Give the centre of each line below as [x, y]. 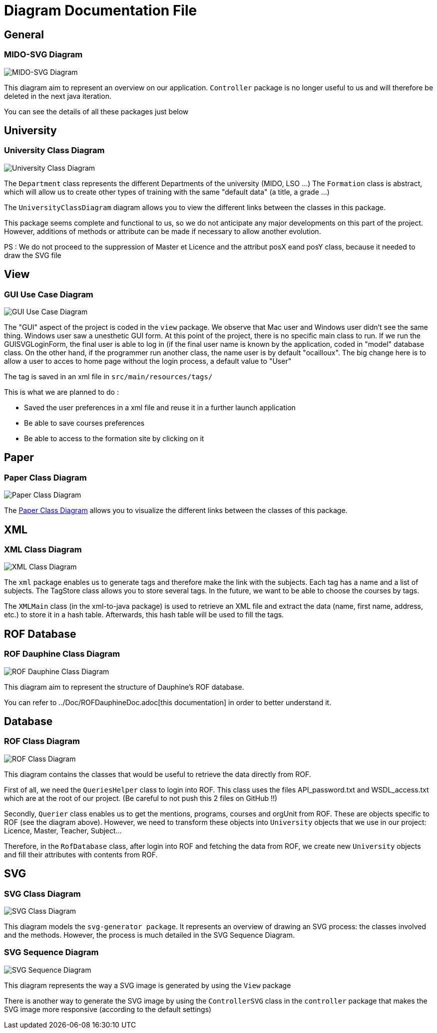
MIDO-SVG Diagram [43, 55]
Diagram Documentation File [101, 10]
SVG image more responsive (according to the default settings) [108, 1009]
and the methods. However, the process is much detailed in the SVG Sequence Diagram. [149, 935]
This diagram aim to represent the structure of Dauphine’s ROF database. [124, 687]
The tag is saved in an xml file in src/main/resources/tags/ [108, 376]
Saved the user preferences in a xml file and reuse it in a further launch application [160, 407]
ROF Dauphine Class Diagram [62, 654]
